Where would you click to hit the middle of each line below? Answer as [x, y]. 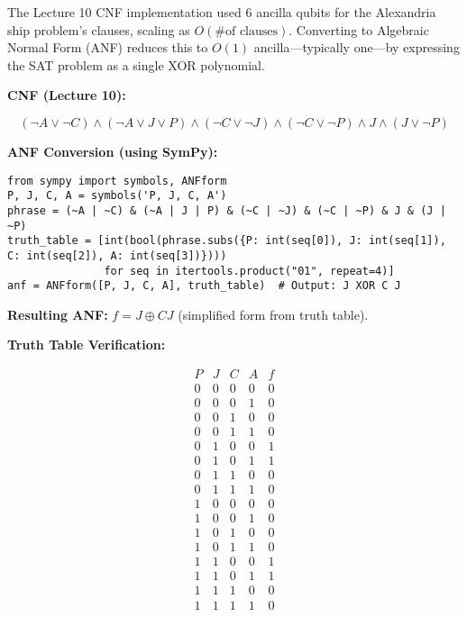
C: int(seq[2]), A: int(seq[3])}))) [117, 255]
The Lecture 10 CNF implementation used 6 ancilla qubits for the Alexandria [222, 12]
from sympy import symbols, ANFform [117, 181]
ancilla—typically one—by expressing [357, 47]
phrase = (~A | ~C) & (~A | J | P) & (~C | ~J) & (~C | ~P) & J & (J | [227, 210]
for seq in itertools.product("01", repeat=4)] [249, 271]
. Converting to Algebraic [359, 29]
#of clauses [247, 31]
